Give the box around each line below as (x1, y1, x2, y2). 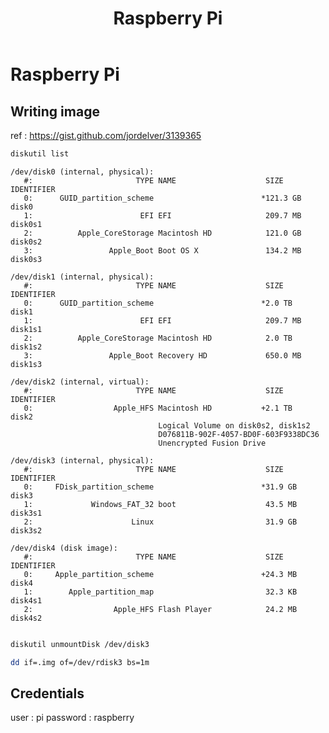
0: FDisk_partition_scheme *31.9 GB (23, 482, 298, 492)
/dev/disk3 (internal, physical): (10, 455, 155, 466)
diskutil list (10, 149, 70, 159)
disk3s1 (10, 508, 43, 518)
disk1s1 (10, 324, 43, 334)
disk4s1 (10, 595, 43, 606)
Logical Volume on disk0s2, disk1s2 (158, 420, 311, 431)
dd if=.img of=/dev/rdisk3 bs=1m (10, 657, 150, 667)
